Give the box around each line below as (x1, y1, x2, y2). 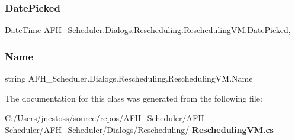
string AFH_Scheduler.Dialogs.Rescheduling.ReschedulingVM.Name (5, 72, 253, 84)
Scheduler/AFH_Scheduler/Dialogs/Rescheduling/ (5, 123, 190, 135)
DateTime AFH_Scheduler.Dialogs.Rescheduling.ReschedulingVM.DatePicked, (5, 24, 291, 36)
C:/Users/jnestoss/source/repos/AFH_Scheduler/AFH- (5, 112, 207, 124)
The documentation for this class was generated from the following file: (5, 92, 262, 104)
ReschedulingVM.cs (191, 123, 274, 135)
